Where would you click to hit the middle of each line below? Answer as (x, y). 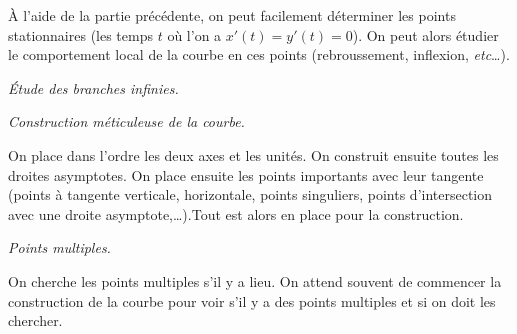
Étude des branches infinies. (93, 87)
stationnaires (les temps (80, 34)
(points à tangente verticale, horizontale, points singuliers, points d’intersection (250, 194)
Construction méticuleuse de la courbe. (126, 121)
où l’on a (194, 34)
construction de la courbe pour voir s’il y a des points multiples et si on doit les (252, 300)
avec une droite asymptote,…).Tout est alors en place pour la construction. (236, 213)
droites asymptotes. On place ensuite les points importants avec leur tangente (246, 174)
